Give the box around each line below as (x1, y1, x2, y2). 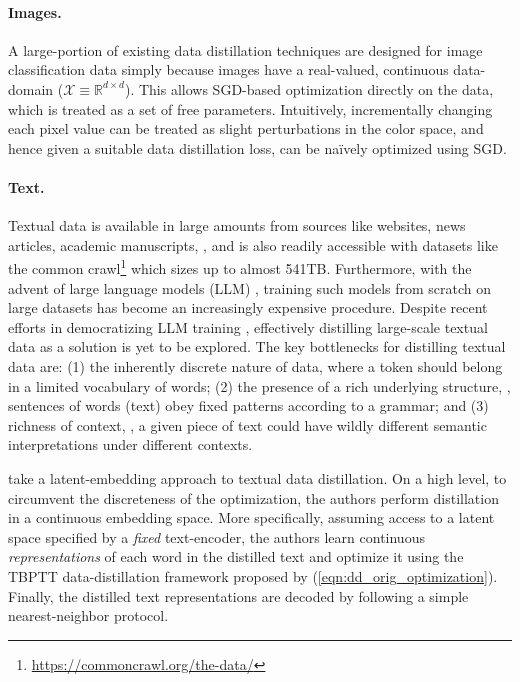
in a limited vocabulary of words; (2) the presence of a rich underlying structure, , (8, 375, 511, 396)
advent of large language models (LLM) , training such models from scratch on (8, 277, 492, 298)
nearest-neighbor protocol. (8, 605, 169, 626)
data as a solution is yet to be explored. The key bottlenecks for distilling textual (8, 336, 506, 357)
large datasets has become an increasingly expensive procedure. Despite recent (8, 297, 488, 318)
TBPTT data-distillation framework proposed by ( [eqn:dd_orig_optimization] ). (8, 565, 498, 586)
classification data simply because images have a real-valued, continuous (8, 59, 449, 80)
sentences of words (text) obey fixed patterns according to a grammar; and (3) (8, 395, 489, 416)
